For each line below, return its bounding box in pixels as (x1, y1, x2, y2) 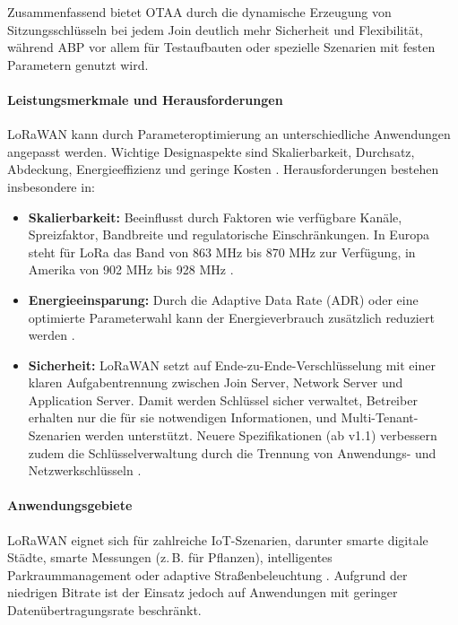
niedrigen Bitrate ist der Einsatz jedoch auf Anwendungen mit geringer (7, 583, 398, 602)
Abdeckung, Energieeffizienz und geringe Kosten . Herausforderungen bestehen (7, 160, 439, 178)
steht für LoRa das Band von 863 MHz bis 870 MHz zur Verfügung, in (28, 242, 416, 261)
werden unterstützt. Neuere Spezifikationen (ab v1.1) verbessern (84, 426, 437, 445)
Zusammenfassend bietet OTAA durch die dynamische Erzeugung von (7, 3, 392, 21)
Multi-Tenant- (341, 408, 419, 427)
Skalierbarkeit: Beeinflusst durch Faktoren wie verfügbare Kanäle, (28, 207, 402, 226)
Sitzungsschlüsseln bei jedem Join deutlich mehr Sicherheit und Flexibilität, (7, 20, 423, 39)
